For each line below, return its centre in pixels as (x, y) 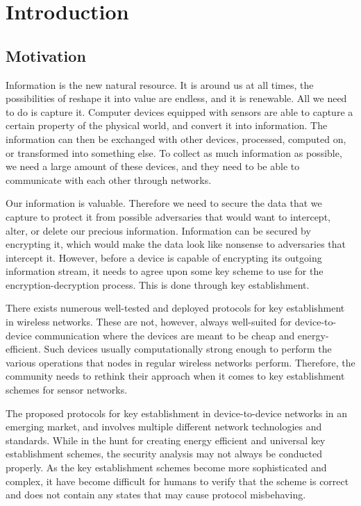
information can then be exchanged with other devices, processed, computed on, (176, 138)
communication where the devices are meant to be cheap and (165, 335)
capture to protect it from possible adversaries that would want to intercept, (168, 216)
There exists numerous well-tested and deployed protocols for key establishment (175, 308)
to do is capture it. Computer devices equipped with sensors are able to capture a (179, 111)
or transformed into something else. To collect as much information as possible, (174, 152)
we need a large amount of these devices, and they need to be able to (153, 166)
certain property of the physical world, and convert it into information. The (167, 125)
